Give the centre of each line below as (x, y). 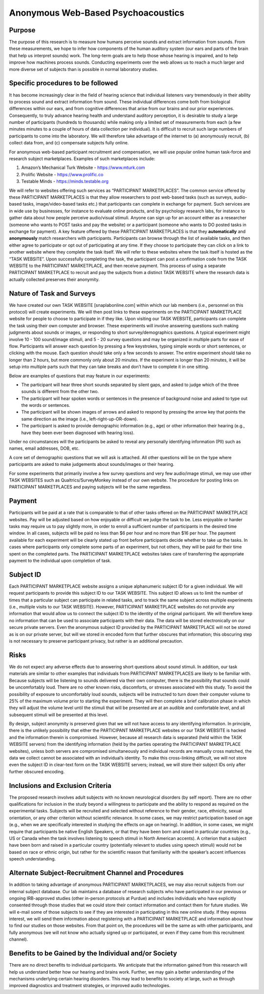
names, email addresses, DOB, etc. (44, 448)
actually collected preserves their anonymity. (54, 279)
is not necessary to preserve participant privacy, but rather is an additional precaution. (96, 641)
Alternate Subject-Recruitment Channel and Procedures (96, 873)
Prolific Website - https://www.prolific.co (62, 174)
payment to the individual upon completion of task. (60, 561)
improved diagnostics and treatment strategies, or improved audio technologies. (90, 986)
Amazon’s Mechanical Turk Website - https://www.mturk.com (83, 168)
